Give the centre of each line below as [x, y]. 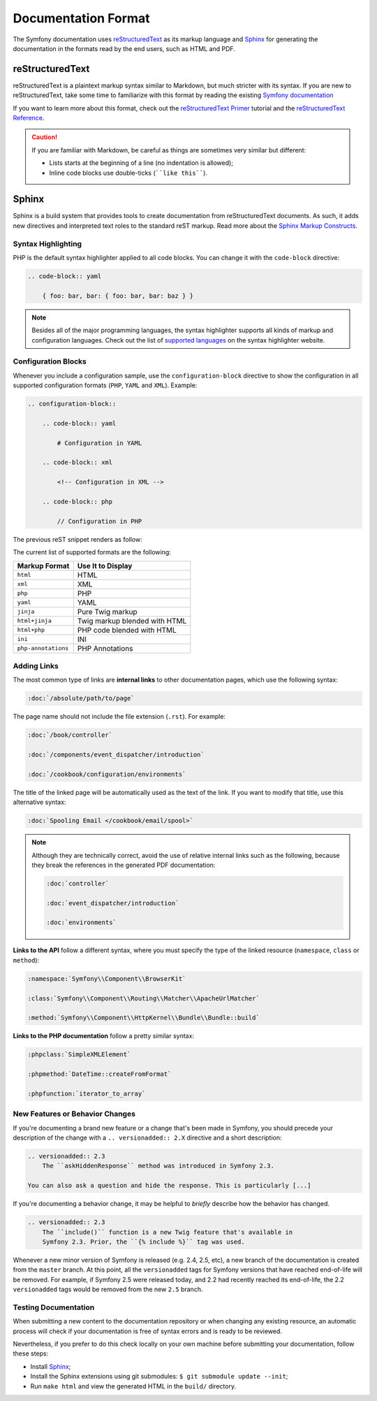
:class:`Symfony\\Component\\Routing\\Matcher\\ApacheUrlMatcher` [143, 998]
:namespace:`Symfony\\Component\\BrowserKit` [107, 978]
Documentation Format [81, 18]
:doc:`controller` [78, 883]
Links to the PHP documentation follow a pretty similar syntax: [104, 1036]
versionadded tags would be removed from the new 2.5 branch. [108, 1289]
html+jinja [35, 621]
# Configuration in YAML [99, 443]
